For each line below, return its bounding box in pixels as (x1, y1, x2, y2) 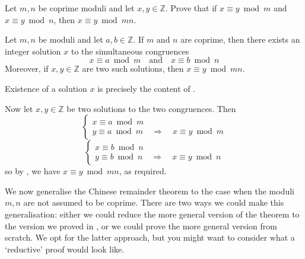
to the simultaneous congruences (71, 44, 189, 57)
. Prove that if (165, 2, 217, 14)
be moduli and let (38, 33, 103, 46)
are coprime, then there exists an (180, 33, 300, 46)
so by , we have (5, 165, 61, 177)
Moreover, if (5, 62, 49, 75)
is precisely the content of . (97, 82, 196, 94)
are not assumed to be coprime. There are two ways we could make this (23, 196, 284, 209)
